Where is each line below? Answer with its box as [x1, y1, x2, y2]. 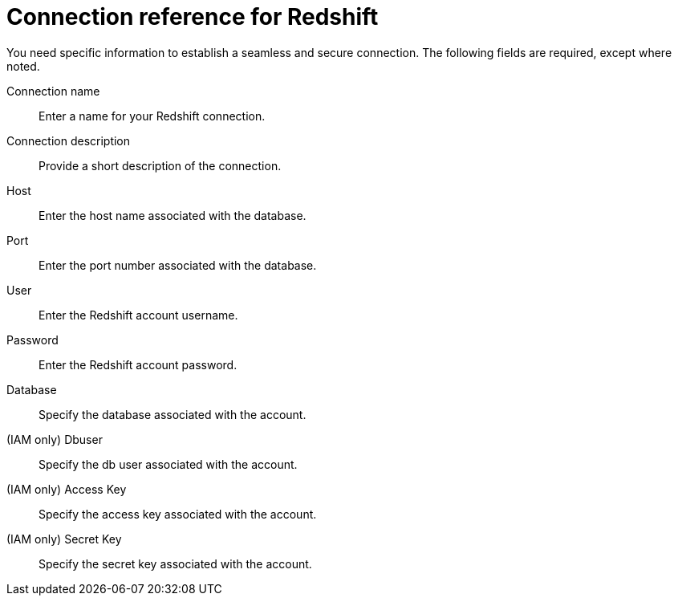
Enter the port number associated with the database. [39, 258, 317, 272]
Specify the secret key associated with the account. [39, 556, 312, 571]
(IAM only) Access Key [6, 482, 127, 496]
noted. [6, 59, 40, 73]
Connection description [6, 133, 131, 148]
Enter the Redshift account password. [39, 357, 238, 372]
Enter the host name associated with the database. [39, 208, 307, 222]
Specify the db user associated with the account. [39, 457, 298, 471]
